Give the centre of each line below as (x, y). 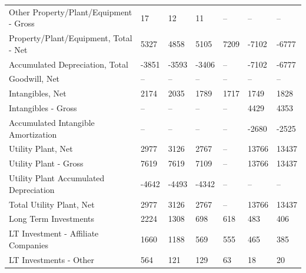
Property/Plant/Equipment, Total (71, 38)
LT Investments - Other (52, 259)
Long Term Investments (52, 219)
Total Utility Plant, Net (52, 204)
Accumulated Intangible (52, 122)
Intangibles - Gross (43, 108)
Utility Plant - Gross (46, 163)
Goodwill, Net (34, 79)
